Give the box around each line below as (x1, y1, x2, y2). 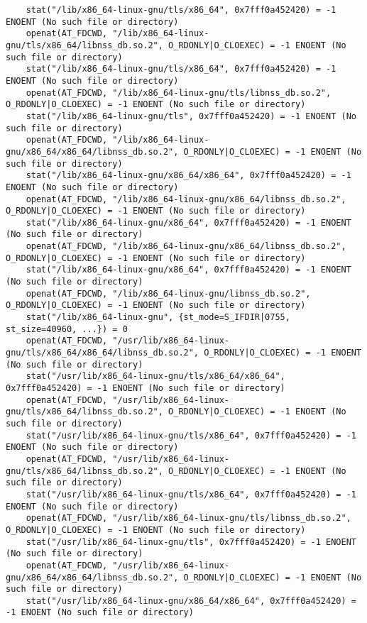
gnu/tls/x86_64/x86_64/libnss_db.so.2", (6, 348, 199, 358)
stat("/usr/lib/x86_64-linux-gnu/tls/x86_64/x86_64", (26, 371, 285, 382)
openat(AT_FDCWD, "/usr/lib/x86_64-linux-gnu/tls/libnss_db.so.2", (26, 513, 351, 524)
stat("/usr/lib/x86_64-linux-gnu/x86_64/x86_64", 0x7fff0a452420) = (26, 595, 356, 606)
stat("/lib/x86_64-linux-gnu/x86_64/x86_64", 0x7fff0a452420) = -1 (26, 170, 351, 181)
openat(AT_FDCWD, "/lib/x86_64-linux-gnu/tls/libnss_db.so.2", (26, 87, 332, 98)
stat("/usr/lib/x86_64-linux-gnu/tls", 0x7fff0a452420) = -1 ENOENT (26, 536, 356, 547)
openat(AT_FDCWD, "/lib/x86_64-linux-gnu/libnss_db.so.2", (26, 288, 311, 299)
